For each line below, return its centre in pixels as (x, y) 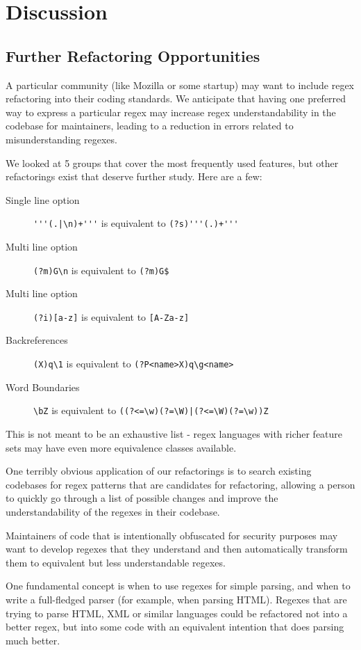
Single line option (43, 199)
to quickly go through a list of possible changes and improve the (142, 498)
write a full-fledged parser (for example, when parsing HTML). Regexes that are (176, 599)
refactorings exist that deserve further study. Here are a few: (134, 176)
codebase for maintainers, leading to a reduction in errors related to (150, 126)
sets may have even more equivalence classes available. (121, 447)
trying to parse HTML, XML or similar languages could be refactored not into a (177, 613)
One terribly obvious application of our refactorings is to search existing (159, 471)
